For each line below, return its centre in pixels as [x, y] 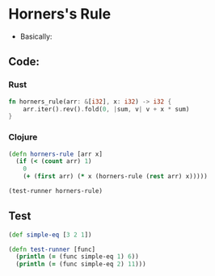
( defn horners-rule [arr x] [56, 154]
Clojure [23, 137]
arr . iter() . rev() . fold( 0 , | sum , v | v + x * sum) [106, 109]
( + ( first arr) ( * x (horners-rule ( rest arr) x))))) [115, 177]
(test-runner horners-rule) [56, 191]
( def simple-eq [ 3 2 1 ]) [50, 235]
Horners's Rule [60, 14]
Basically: [36, 36]
